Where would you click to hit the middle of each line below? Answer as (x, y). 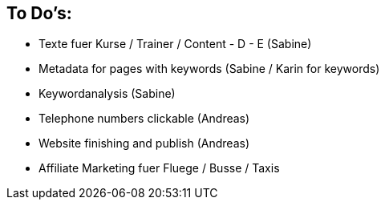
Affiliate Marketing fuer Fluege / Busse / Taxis (159, 168)
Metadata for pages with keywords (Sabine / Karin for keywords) (209, 69)
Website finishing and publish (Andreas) (144, 143)
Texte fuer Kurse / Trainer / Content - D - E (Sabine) (175, 44)
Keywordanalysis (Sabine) (107, 94)
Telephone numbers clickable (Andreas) (144, 119)
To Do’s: (39, 13)
